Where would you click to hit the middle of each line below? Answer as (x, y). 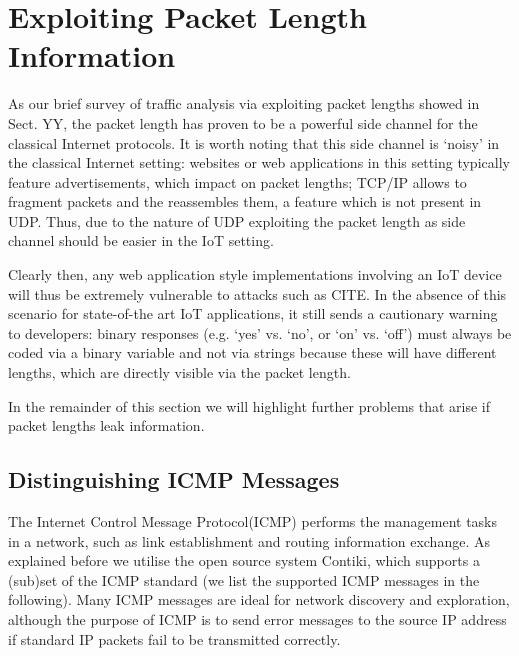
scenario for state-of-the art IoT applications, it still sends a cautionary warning (253, 313)
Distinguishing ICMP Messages (174, 479)
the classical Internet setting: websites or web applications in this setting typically (259, 162)
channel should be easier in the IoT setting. (141, 240)
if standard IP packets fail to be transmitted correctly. (174, 638)
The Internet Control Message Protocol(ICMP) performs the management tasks (252, 521)
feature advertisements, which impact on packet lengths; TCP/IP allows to (237, 181)
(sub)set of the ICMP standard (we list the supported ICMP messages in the (244, 579)
